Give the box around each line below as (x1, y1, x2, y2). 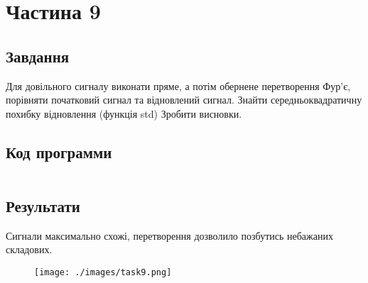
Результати (6, 194, 80, 216)
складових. (6, 242, 53, 257)
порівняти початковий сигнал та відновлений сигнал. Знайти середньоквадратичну (6, 92, 362, 107)
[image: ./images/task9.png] (34, 267, 172, 277)
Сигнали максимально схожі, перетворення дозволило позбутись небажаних (6, 228, 333, 243)
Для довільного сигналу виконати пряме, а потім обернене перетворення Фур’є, (6, 78, 351, 93)
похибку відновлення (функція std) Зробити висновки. (6, 106, 242, 121)
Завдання (6, 45, 70, 67)
